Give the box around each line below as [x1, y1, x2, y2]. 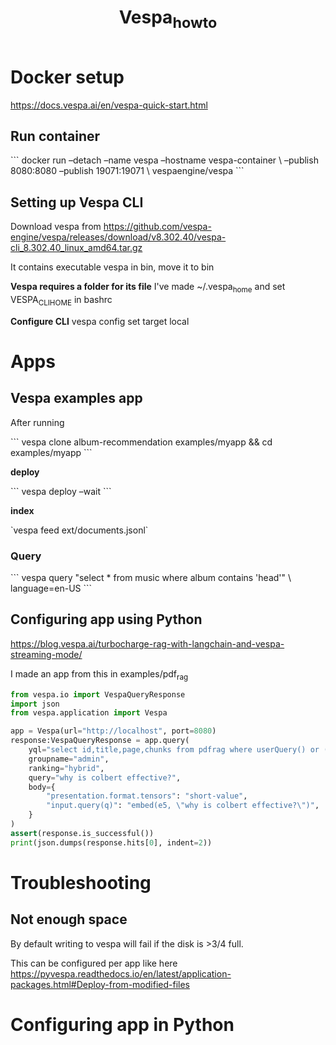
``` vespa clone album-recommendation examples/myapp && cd [10, 436, 273, 448]
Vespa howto [118, 6, 218, 32]
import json [10, 699, 60, 709]
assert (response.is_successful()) [10, 828, 155, 838]
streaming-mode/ [10, 648, 83, 660]
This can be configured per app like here [10, 957, 178, 969]
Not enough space [10, 911, 128, 928]
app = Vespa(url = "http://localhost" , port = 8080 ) [10, 726, 217, 736]
